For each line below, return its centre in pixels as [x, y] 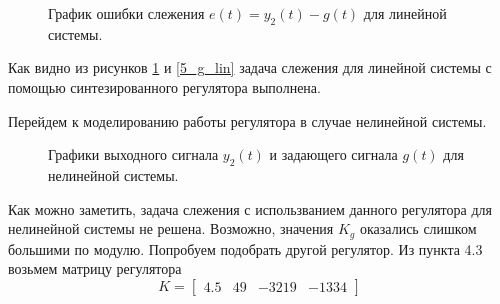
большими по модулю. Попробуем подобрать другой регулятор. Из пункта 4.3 [245, 248]
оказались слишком [418, 228]
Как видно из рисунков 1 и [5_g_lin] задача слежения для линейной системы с [250, 67]
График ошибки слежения [126, 13]
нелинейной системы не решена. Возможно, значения [171, 228]
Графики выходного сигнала [133, 154]
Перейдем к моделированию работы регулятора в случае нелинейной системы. [247, 120]
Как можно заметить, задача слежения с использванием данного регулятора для [250, 208]
